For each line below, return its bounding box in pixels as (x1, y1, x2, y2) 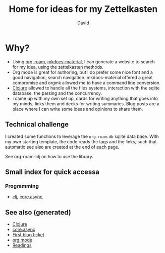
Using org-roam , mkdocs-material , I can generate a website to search (12, 58, 155, 65)
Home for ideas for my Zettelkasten (9, 3, 158, 15)
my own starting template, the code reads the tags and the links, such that (5, 138, 157, 144)
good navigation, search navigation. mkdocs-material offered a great (12, 74, 153, 80)
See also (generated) (5, 208, 71, 216)
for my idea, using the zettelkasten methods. (12, 64, 104, 70)
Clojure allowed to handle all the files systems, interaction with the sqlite (12, 85, 160, 91)
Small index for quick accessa (5, 168, 100, 176)
